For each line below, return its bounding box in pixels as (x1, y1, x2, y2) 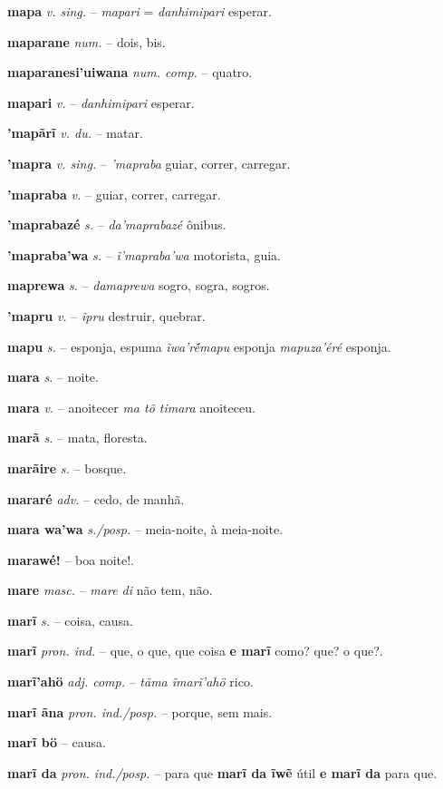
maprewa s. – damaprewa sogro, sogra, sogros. (7, 276, 270, 295)
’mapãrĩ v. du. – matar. (7, 123, 143, 142)
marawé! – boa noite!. (7, 550, 135, 569)
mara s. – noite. (7, 367, 99, 386)
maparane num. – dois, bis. (7, 32, 166, 51)
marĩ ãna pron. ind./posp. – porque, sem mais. (7, 702, 273, 721)
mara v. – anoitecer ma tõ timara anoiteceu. (7, 397, 255, 416)
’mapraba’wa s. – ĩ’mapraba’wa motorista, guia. (7, 245, 281, 264)
